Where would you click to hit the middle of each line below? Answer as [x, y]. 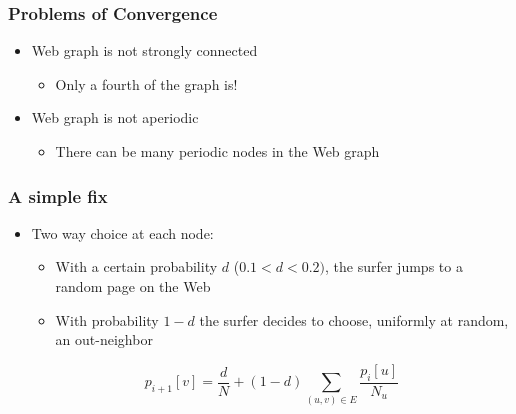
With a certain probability [136, 266]
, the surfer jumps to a [394, 266]
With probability [107, 319]
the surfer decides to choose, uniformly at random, [354, 319]
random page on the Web [133, 286]
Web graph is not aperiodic [115, 117]
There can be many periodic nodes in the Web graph [217, 151]
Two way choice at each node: [122, 232]
